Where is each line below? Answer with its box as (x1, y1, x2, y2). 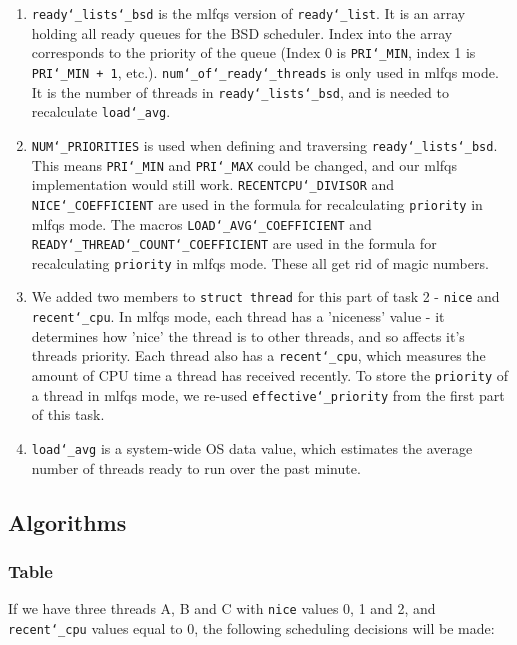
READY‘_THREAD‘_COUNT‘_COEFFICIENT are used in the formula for (31, 233, 437, 254)
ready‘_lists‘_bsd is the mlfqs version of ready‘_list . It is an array (31, 3, 466, 23)
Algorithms (8, 506, 127, 537)
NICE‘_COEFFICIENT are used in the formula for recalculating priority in (31, 193, 483, 214)
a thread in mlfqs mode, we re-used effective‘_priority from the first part (31, 384, 505, 405)
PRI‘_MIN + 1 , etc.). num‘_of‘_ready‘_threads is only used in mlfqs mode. (31, 61, 499, 82)
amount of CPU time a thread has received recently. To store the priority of (31, 365, 508, 386)
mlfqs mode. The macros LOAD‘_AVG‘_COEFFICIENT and (31, 213, 372, 234)
